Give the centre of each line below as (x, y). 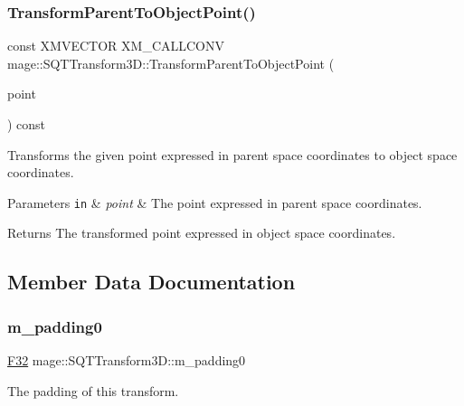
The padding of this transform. (93, 390)
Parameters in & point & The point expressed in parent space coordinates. (215, 202)
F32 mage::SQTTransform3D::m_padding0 (127, 360)
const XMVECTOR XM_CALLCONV (116, 46)
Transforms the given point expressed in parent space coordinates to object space (232, 154)
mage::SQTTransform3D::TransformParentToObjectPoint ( (171, 63)
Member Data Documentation (152, 282)
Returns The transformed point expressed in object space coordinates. (202, 233)
